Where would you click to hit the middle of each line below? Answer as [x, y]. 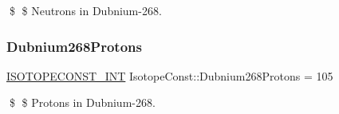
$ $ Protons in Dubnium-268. [82, 102]
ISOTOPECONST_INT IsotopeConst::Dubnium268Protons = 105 [170, 75]
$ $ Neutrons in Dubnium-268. [85, 10]
